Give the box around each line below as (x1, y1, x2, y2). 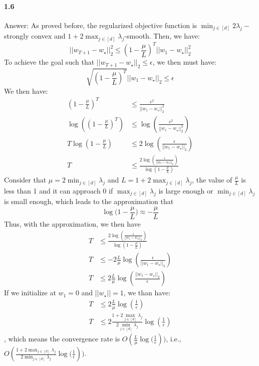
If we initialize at (4, 287, 56, 298)
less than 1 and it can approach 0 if (4, 185, 113, 196)
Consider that (4, 174, 47, 185)
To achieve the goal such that (4, 57, 95, 67)
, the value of (192, 174, 232, 185)
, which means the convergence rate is (4, 333, 120, 344)
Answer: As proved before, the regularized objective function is (4, 20, 197, 30)
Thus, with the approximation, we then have (4, 219, 141, 229)
